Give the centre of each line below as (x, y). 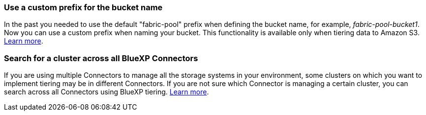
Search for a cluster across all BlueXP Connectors (101, 58)
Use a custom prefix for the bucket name (83, 7)
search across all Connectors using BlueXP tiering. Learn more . (106, 92)
